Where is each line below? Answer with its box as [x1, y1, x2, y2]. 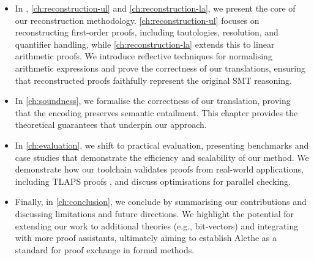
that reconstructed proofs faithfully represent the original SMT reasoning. [15, 73, 292, 86]
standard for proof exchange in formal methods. [15, 243, 195, 256]
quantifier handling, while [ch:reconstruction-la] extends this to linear [15, 37, 275, 50]
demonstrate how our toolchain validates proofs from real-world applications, [15, 163, 304, 176]
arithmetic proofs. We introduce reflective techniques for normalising [15, 50, 272, 62]
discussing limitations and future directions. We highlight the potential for [15, 207, 294, 220]
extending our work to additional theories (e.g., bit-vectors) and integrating [15, 219, 299, 232]
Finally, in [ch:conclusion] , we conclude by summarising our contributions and [15, 195, 307, 208]
